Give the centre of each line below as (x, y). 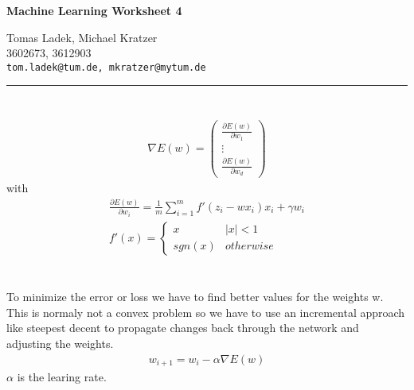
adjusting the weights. (60, 343)
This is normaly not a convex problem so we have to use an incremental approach (206, 312)
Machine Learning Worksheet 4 (94, 10)
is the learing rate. (62, 377)
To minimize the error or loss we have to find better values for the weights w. (195, 297)
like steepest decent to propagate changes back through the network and (183, 328)
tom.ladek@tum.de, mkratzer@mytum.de (106, 67)
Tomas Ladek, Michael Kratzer (82, 37)
